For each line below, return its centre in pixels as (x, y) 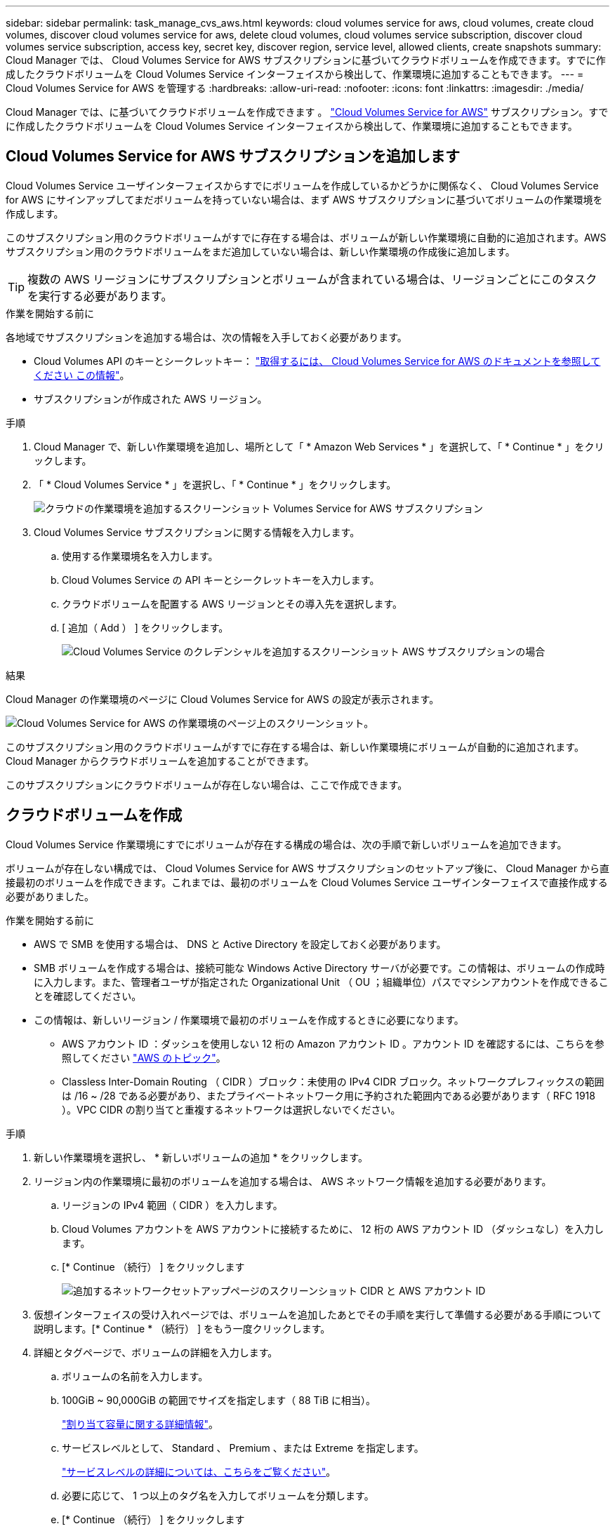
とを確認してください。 (88, 996)
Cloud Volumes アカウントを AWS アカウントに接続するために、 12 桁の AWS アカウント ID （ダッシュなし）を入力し (333, 1229)
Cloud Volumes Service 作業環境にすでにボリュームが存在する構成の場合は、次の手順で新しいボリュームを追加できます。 (286, 844)
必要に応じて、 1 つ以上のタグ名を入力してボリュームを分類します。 (218, 1495)
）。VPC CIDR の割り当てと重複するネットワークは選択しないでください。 (231, 1109)
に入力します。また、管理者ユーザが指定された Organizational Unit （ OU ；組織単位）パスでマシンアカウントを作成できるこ (321, 982)
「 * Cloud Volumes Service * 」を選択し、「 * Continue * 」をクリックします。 (215, 484)
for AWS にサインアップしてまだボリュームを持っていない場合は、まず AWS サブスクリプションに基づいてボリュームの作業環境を (304, 199)
